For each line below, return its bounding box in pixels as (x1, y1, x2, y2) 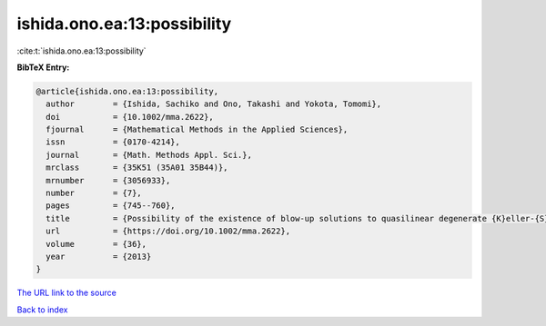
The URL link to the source (16, 287, 117, 299)
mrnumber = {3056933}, (45, 175, 171, 185)
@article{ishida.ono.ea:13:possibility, (35, 86, 218, 96)
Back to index (16, 304, 68, 315)
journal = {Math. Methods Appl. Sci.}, (45, 150, 252, 160)
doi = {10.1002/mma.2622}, (45, 112, 214, 122)
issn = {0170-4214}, (45, 137, 181, 147)
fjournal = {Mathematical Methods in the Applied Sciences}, (45, 124, 349, 135)
